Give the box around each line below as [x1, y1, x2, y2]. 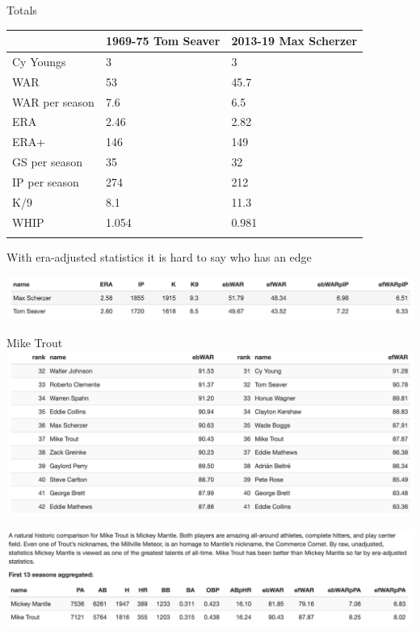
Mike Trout [6, 333, 63, 350]
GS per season [12, 153, 83, 170]
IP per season [12, 174, 79, 190]
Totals [6, 2, 37, 18]
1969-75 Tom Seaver [105, 32, 220, 49]
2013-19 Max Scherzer [231, 32, 358, 49]
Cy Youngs [12, 52, 66, 69]
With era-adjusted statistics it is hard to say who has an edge [6, 249, 312, 266]
